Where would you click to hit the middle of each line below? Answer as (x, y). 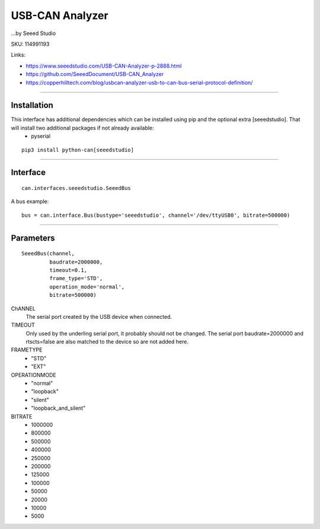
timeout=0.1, (68, 270)
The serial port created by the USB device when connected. (99, 316)
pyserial (41, 136)
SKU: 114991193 (30, 44)
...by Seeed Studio (33, 33)
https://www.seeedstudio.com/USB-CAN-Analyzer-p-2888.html (104, 66)
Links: (18, 55)
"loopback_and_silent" (58, 408)
